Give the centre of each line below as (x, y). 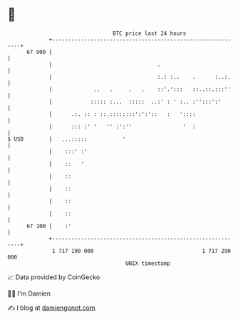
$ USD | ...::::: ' (67, 139)
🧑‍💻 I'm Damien (29, 293)
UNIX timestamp (148, 263)
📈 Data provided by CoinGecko (54, 277)
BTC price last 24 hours (150, 33)
